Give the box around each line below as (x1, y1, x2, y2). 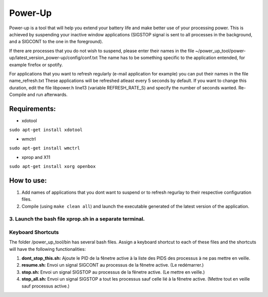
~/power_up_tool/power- (195, 48, 246, 54)
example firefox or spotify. (9, 62, 63, 68)
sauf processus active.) (21, 283, 69, 289)
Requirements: (9, 104, 56, 113)
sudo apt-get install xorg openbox (9, 163, 96, 169)
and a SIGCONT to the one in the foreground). (9, 39, 103, 45)
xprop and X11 (21, 154, 51, 160)
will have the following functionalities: (9, 246, 86, 252)
